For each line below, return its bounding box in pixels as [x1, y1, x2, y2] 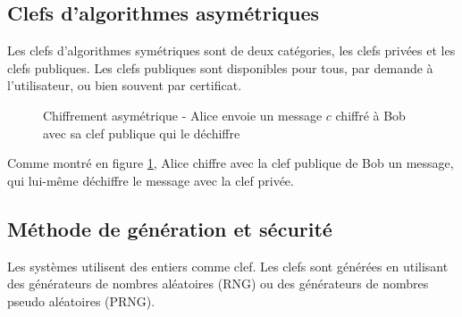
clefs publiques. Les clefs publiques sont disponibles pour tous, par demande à [7, 58, 433, 77]
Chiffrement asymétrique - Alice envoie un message [43, 105, 323, 124]
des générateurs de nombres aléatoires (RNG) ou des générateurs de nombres [7, 274, 429, 293]
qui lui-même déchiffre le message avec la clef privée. [7, 171, 294, 189]
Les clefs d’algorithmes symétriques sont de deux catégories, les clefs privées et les [7, 41, 456, 60]
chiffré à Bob [335, 105, 406, 124]
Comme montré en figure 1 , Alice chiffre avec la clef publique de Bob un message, [7, 154, 454, 172]
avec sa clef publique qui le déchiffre [43, 123, 240, 142]
